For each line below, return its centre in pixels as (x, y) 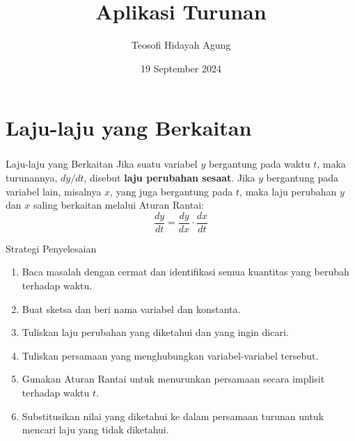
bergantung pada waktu (259, 164)
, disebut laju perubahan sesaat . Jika (169, 178)
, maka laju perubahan (288, 191)
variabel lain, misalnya (54, 191)
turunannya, (32, 178)
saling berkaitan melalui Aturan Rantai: (118, 205)
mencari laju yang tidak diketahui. (95, 430)
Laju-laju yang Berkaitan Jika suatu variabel (102, 164)
